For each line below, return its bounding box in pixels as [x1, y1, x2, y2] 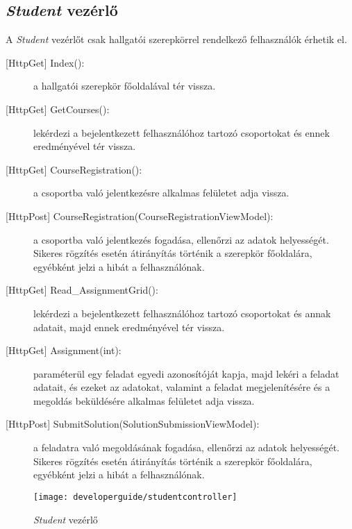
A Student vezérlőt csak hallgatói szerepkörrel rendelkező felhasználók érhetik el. [6, 32, 347, 47]
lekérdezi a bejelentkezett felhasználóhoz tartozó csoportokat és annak [33, 305, 331, 320]
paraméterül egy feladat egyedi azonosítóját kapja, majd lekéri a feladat [33, 366, 340, 380]
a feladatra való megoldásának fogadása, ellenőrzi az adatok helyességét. [33, 440, 340, 455]
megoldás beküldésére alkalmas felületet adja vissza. [33, 393, 255, 408]
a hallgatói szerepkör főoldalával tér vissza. [33, 78, 216, 93]
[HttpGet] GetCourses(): [6, 101, 110, 116]
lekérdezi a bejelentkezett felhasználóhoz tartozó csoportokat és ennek [33, 125, 330, 140]
